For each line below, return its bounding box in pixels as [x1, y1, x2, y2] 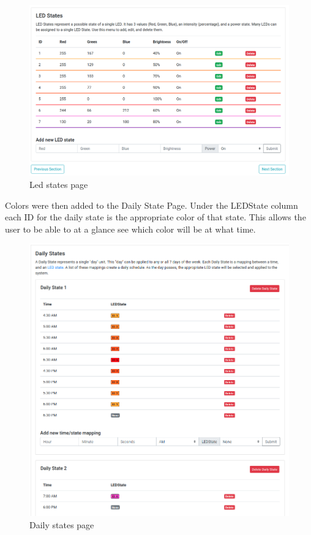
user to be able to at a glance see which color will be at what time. [5, 222, 256, 235]
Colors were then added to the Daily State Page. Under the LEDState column [5, 198, 298, 211]
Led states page [29, 178, 88, 191]
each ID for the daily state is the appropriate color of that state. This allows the [5, 211, 306, 223]
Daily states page [29, 518, 94, 531]
